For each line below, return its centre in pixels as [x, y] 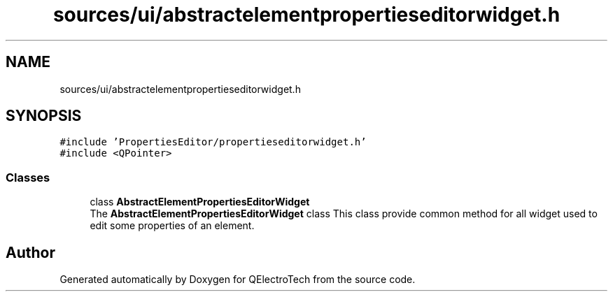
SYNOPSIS [44, 116]
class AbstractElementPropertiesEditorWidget [200, 202]
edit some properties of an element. [172, 226]
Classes [28, 177]
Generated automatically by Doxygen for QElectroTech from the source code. [238, 280]
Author [30, 252]
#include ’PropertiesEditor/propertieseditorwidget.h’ [213, 142]
